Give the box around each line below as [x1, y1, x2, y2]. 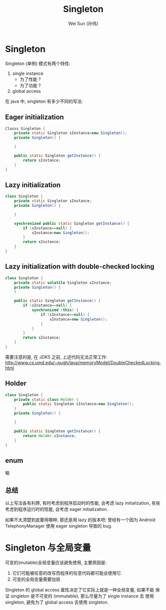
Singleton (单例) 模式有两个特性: [5, 61, 71, 66]
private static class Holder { [14, 397, 79, 402]
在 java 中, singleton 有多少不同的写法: [5, 98, 83, 104]
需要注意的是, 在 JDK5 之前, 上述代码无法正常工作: [5, 354, 108, 360]
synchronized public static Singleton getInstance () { [14, 221, 130, 226]
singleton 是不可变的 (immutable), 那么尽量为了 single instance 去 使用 [10, 593, 155, 599]
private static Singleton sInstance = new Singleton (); [14, 130, 127, 136]
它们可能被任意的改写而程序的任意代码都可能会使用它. [12, 570, 122, 576]
